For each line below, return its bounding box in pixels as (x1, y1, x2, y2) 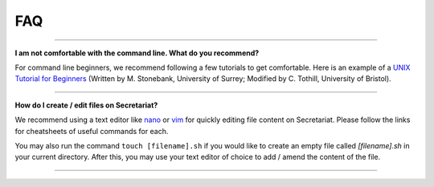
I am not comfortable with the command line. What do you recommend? (14, 48, 260, 58)
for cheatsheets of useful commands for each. (14, 126, 169, 136)
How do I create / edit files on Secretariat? (14, 100, 158, 110)
